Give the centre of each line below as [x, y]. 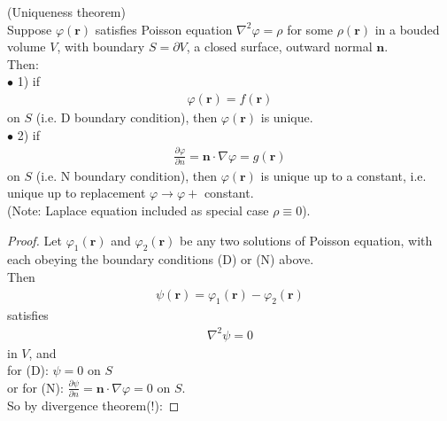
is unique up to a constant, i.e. [343, 175]
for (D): [28, 370]
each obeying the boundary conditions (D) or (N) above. [161, 259]
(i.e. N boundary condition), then [126, 175]
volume [27, 47]
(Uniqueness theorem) [66, 12]
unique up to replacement [77, 193]
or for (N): [35, 387]
